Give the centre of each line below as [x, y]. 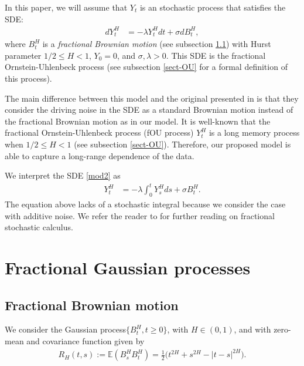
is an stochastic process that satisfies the [213, 7]
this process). [28, 78]
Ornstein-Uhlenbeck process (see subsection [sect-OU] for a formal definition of [146, 67]
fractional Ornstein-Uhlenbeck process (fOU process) [99, 132]
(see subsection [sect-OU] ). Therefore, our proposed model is [182, 144]
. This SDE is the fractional [216, 55]
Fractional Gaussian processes [128, 267]
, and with [252, 329]
